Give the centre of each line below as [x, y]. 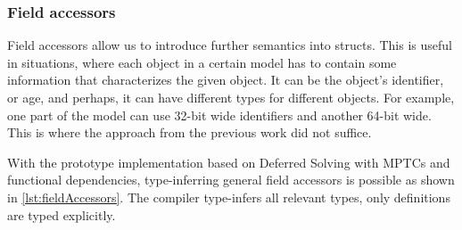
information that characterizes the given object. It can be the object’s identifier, [226, 80]
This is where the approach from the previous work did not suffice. [190, 132]
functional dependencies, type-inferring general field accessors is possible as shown [231, 180]
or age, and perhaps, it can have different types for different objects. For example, [231, 97]
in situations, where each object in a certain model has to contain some [202, 62]
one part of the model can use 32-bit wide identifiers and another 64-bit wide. [219, 115]
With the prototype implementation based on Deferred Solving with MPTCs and [229, 162]
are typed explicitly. [62, 214]
